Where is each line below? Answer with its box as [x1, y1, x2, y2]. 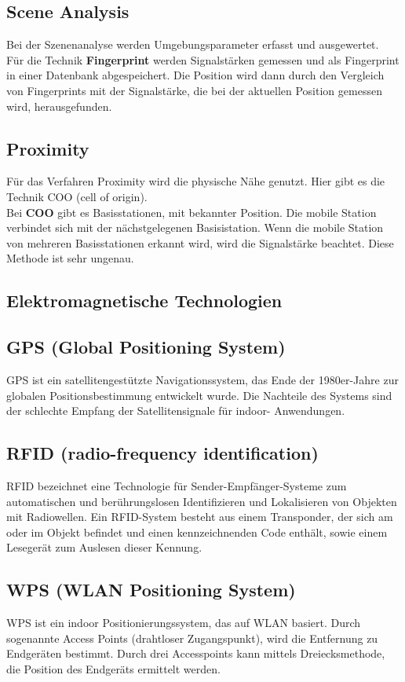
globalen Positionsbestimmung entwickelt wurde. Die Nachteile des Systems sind [6, 387, 392, 403]
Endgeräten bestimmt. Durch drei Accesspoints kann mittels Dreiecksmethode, [6, 645, 385, 662]
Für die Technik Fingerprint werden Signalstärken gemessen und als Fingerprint [6, 51, 400, 68]
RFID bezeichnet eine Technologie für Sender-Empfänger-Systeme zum [6, 477, 347, 493]
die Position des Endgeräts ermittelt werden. [6, 660, 221, 676]
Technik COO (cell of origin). [6, 188, 148, 204]
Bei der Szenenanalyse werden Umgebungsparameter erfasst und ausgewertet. [6, 36, 379, 53]
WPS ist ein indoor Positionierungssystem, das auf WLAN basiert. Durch [6, 614, 361, 631]
